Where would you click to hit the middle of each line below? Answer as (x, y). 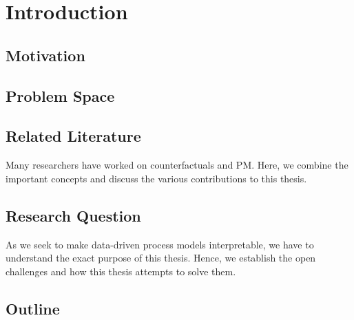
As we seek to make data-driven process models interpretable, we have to (160, 244)
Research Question (73, 215)
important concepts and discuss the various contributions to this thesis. (156, 178)
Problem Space (60, 95)
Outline (33, 308)
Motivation (45, 55)
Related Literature (73, 136)
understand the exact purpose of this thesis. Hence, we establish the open (161, 258)
